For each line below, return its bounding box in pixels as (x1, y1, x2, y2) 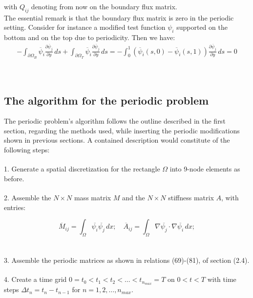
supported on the (176, 22, 228, 32)
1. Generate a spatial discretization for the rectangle (4, 164, 160, 174)
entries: (4, 202, 26, 212)
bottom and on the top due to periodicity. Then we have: (4, 32, 175, 43)
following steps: (4, 145, 50, 155)
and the (122, 192, 145, 202)
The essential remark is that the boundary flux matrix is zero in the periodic (4, 12, 234, 22)
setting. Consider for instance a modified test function (4, 22, 166, 32)
